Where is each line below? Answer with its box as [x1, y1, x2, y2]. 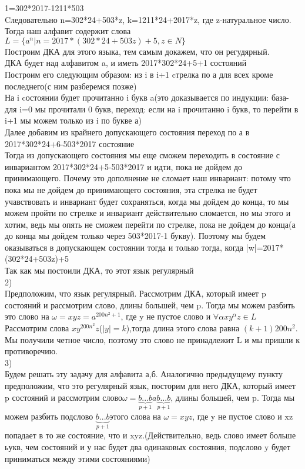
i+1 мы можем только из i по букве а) [5, 114, 142, 127]
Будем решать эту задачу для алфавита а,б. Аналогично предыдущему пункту [5, 368, 283, 380]
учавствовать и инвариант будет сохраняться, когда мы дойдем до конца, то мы [5, 195, 289, 207]
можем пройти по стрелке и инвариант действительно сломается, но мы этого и [5, 207, 291, 219]
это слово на [5, 310, 49, 322]
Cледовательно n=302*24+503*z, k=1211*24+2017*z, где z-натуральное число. [5, 13, 291, 25]
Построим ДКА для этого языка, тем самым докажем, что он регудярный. [5, 45, 270, 57]
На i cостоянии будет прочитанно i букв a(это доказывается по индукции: [5, 91, 269, 104]
